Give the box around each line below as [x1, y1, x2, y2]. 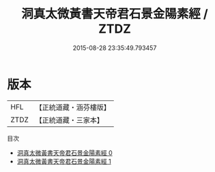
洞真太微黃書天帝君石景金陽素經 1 [16, 157, 111, 165]
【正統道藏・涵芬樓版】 [35, 102, 111, 112]
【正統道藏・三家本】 [35, 115, 104, 125]
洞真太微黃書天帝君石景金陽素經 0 [16, 148, 113, 157]
